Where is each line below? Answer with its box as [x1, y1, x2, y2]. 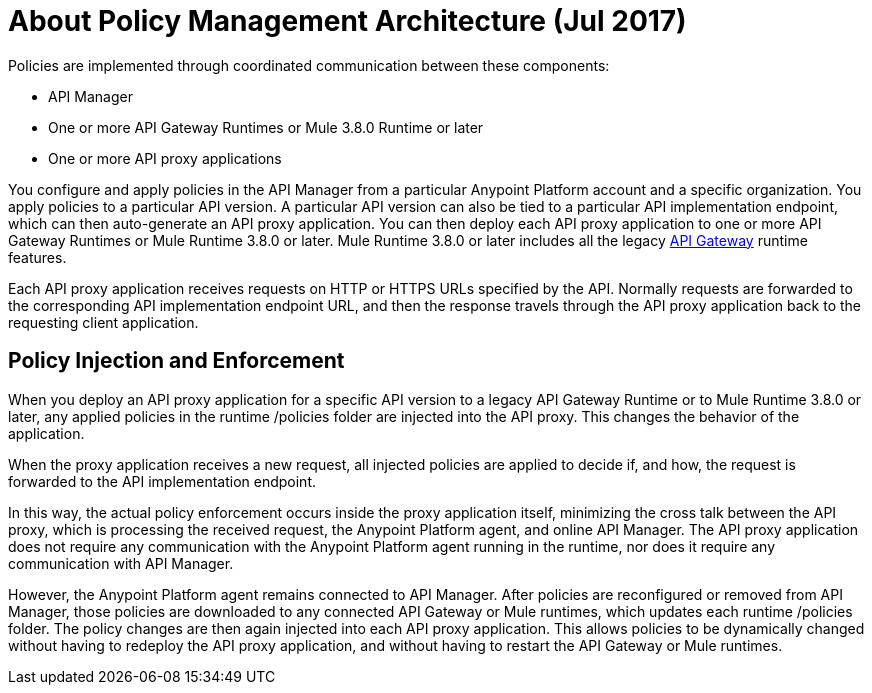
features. [8, 248, 67, 266]
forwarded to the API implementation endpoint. [8, 472, 316, 490]
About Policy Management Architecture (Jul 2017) [8, 4, 687, 38]
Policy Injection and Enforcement [8, 348, 345, 374]
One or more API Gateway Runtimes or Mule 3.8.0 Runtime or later [48, 118, 484, 136]
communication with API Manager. [8, 554, 234, 572]
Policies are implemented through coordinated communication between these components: [8, 56, 610, 74]
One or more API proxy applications [48, 149, 282, 167]
